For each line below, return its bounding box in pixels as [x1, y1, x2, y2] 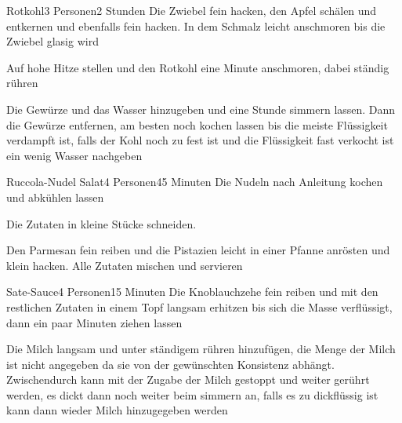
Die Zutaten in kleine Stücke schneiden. [6, 215, 197, 232]
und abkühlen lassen [6, 188, 104, 205]
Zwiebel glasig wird [6, 33, 99, 49]
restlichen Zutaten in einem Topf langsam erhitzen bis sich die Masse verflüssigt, [6, 298, 393, 315]
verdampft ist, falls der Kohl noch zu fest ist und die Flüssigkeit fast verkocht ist [6, 132, 394, 148]
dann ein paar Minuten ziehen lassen [6, 314, 183, 330]
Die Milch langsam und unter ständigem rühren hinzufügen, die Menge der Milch [6, 341, 396, 357]
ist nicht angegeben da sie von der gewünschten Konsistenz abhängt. [6, 356, 335, 372]
